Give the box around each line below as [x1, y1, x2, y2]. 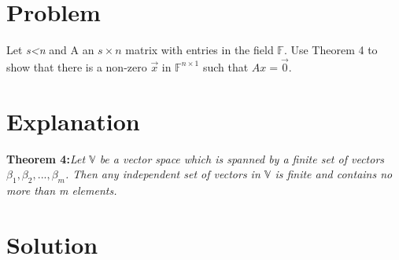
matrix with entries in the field [125, 42, 274, 58]
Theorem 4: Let [6, 150, 86, 167]
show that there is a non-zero [6, 58, 147, 75]
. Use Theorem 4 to [283, 42, 378, 58]
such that [202, 58, 249, 75]
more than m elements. [6, 182, 117, 199]
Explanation [6, 104, 140, 137]
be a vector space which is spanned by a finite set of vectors [99, 150, 385, 167]
